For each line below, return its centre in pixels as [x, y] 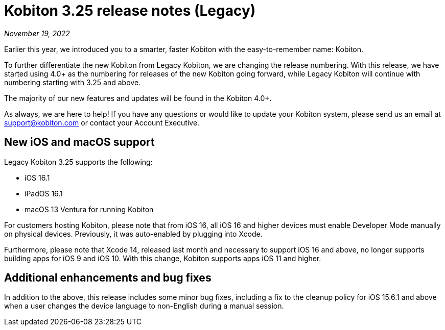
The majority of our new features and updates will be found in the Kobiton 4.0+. [138, 98]
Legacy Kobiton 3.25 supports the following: [78, 162]
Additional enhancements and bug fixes [108, 278]
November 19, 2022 [37, 33]
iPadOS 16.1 [44, 193]
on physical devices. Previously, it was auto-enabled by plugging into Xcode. [133, 234]
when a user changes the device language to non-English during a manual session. [144, 306]
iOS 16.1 [37, 177]
